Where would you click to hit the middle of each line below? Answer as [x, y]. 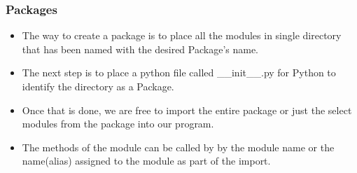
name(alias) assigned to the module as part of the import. [146, 161]
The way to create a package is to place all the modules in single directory [182, 35]
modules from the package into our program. [118, 124]
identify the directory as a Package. [98, 86]
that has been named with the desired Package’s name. [140, 49]
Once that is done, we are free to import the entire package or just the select [187, 110]
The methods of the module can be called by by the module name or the [178, 147]
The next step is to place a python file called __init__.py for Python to [179, 72]
